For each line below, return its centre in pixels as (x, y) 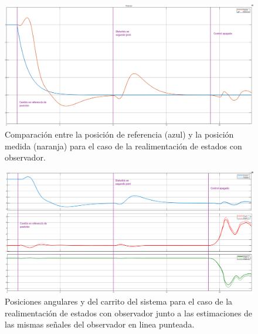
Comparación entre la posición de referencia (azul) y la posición (119, 134)
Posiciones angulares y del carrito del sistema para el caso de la (119, 301)
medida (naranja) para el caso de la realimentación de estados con (123, 146)
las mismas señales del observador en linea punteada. (100, 324)
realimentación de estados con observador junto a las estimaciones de (129, 313)
